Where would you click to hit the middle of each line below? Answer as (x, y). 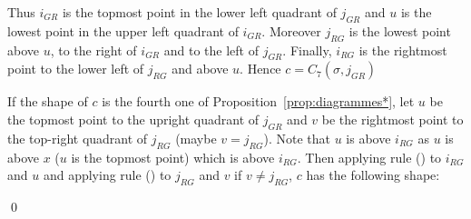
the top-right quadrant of (78, 138)
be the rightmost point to (392, 119)
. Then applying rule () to (369, 157)
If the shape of (48, 101)
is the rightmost (403, 50)
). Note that (297, 138)
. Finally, (307, 50)
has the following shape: (373, 175)
